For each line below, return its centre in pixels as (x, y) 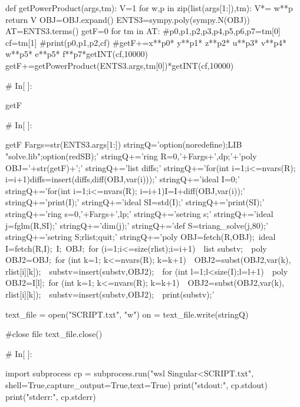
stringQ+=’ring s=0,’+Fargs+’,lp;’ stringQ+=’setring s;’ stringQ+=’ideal (139, 213)
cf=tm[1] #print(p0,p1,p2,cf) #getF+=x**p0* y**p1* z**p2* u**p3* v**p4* (146, 42)
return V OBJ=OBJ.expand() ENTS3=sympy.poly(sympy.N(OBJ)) (128, 19)
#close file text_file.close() (54, 334)
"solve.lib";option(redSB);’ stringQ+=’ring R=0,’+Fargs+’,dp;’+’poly (131, 156)
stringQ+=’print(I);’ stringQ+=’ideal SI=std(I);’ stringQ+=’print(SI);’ (135, 202)
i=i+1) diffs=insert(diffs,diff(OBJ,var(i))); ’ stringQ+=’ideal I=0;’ (123, 179)
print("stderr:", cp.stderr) (51, 396)
